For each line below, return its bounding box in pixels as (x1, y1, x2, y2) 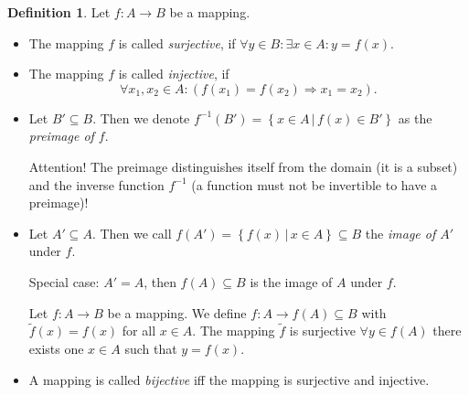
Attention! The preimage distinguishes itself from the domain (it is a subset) (28, 156, 458, 176)
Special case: (28, 272, 100, 291)
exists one (28, 338, 84, 358)
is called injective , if (118, 64, 229, 83)
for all (122, 321, 156, 340)
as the (398, 108, 432, 127)
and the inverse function (28, 175, 165, 194)
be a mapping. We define (107, 303, 247, 322)
